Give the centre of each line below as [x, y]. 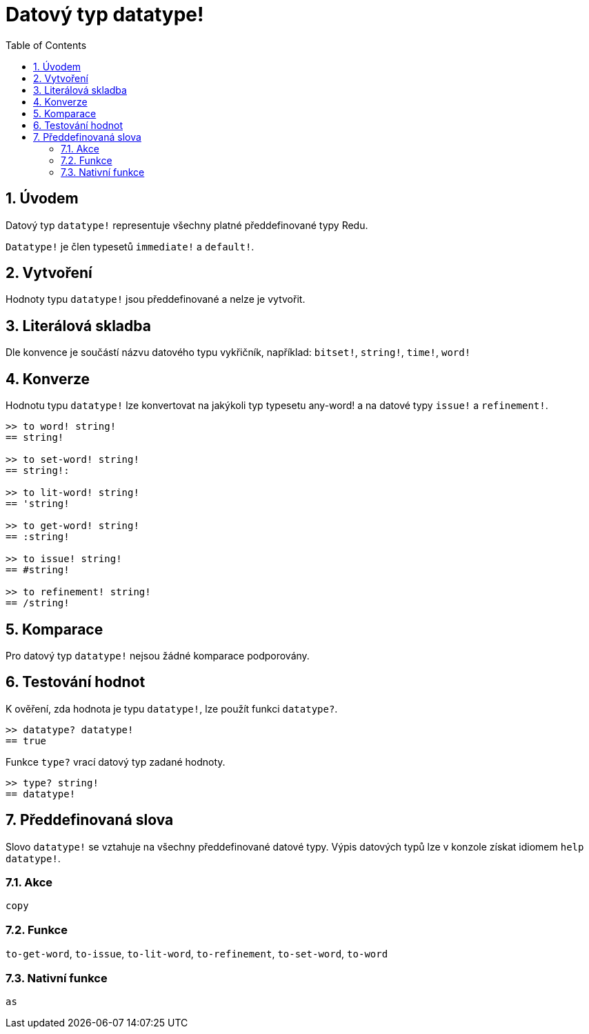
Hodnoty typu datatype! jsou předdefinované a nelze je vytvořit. [156, 299]
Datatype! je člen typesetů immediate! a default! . [130, 246]
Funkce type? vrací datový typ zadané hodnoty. [116, 762]
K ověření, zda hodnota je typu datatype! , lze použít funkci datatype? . [172, 708]
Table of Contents [46, 45]
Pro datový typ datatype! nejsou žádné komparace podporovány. [158, 655]
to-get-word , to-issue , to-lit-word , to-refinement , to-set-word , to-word [197, 954]
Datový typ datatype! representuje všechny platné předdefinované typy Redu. [187, 225]
